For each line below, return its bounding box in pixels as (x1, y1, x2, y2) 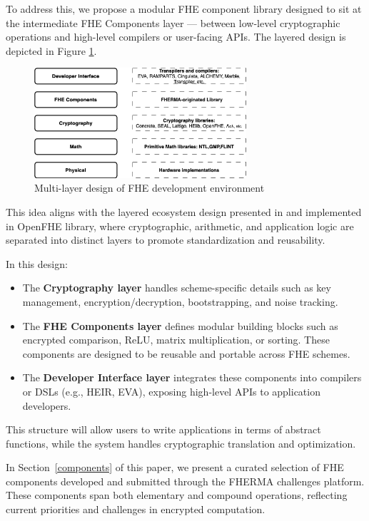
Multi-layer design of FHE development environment (34, 180, 265, 195)
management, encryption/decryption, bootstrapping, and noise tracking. (22, 294, 338, 309)
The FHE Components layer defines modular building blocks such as (22, 318, 338, 333)
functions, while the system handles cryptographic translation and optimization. (6, 435, 356, 450)
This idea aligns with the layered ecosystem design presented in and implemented (6, 204, 362, 219)
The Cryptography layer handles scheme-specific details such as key (22, 280, 331, 295)
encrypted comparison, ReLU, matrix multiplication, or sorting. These (22, 332, 330, 347)
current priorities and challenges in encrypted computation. (6, 502, 266, 517)
